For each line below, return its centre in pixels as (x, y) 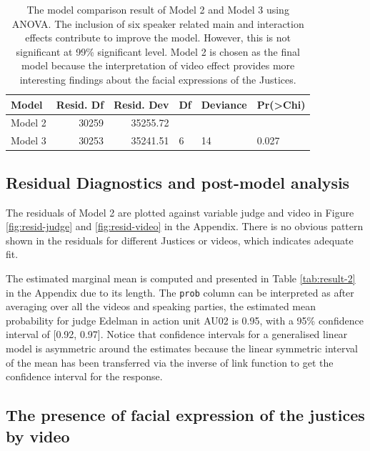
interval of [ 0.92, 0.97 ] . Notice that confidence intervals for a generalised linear (177, 334)
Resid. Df (80, 104)
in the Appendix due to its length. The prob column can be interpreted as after (180, 292)
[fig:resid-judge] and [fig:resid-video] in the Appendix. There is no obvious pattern (185, 226)
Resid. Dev (141, 104)
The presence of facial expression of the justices (185, 415)
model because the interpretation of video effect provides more (158, 65)
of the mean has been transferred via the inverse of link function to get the (170, 362)
